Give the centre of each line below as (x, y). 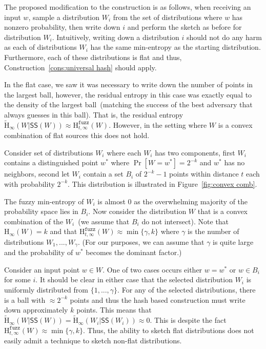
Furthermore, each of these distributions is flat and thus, (93, 57)
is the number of (213, 231)
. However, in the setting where (158, 124)
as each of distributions (40, 47)
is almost (111, 201)
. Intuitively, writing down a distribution (116, 37)
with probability (29, 183)
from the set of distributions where (168, 17)
